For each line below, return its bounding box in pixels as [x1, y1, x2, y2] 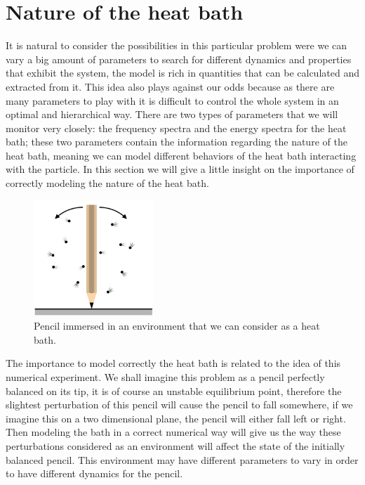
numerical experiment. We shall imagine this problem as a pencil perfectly [6, 369, 325, 384]
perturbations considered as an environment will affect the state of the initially [6, 438, 345, 453]
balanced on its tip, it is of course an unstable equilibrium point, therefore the [6, 383, 342, 398]
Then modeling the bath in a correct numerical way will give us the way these [6, 425, 341, 439]
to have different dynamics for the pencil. [6, 466, 183, 481]
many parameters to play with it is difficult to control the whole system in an [6, 93, 339, 108]
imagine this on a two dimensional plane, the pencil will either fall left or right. [6, 410, 346, 425]
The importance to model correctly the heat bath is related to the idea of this [6, 356, 341, 370]
